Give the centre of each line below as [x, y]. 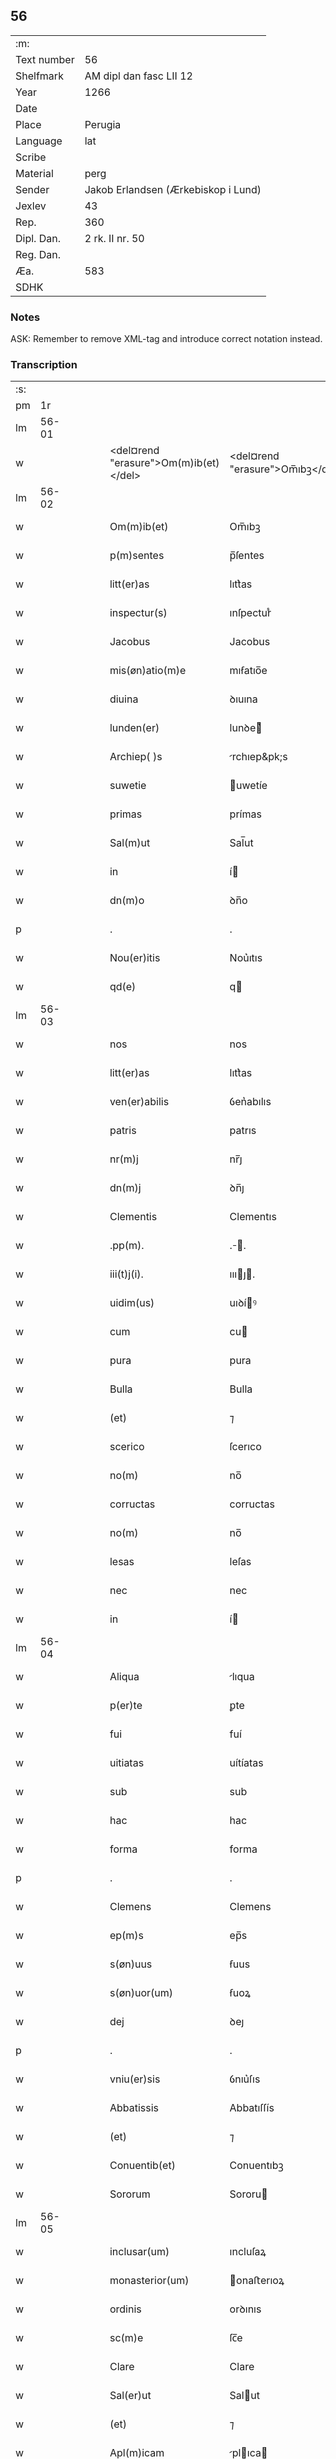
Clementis [133, 1217]
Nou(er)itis [135, 958]
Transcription [44, 365]
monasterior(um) [149, 2281]
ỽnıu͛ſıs [245, 2079]
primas [126, 814]
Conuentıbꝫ [256, 2166]
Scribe [31, 157]
